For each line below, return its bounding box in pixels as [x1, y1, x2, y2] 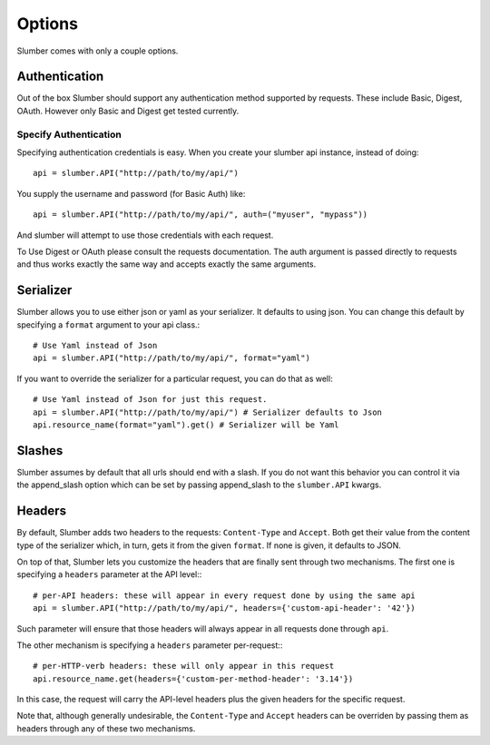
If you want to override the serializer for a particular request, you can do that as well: [16, 373, 333, 384]
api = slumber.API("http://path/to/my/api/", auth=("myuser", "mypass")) [33, 210, 368, 220]
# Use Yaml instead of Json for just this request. [33, 395, 268, 405]
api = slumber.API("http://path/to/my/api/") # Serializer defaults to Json [33, 407, 383, 417]
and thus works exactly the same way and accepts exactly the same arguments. [16, 259, 317, 270]
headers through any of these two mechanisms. [16, 722, 196, 734]
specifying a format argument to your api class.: [16, 319, 201, 330]
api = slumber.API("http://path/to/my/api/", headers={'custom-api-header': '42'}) [33, 603, 416, 613]
